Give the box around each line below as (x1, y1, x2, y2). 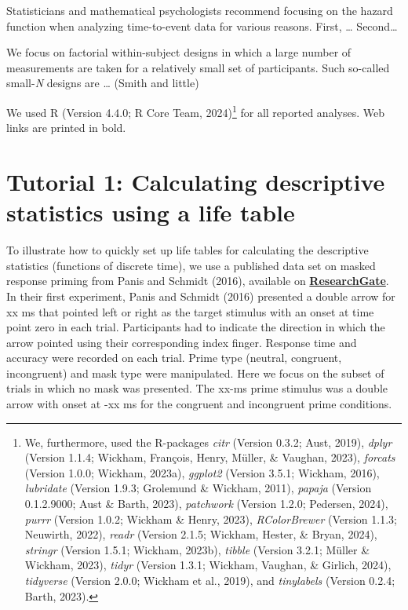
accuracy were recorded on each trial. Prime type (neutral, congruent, (6, 349, 342, 366)
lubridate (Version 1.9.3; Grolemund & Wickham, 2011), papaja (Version (24, 480, 372, 496)
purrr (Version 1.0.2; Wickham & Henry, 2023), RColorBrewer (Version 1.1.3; (24, 510, 397, 527)
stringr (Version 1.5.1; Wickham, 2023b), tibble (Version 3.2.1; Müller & (24, 541, 370, 557)
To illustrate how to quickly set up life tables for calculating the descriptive (6, 242, 369, 258)
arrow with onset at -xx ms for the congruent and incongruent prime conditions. (6, 396, 392, 412)
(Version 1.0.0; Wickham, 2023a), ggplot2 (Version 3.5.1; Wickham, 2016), (24, 464, 380, 480)
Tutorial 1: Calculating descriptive (6, 166, 385, 197)
